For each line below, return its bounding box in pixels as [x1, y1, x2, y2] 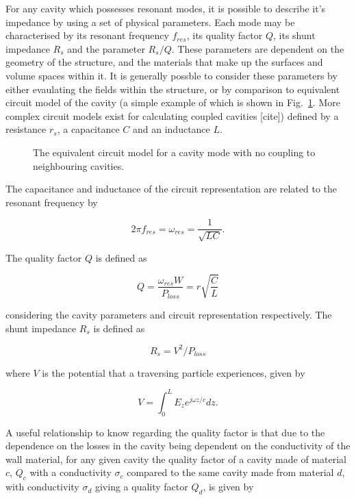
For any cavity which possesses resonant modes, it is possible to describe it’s [5, 1, 326, 15]
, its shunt [273, 28, 316, 42]
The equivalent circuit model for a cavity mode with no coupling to [33, 145, 316, 159]
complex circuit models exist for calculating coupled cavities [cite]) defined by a [5, 108, 339, 123]
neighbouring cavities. [33, 158, 125, 173]
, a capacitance [57, 122, 120, 136]
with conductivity [5, 479, 79, 494]
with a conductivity [29, 465, 112, 479]
